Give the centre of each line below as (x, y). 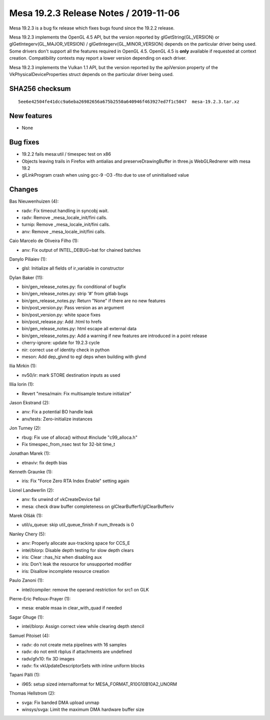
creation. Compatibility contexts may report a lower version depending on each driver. (98, 58)
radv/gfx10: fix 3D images (48, 658)
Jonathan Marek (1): (30, 453)
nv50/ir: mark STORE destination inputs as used (71, 375)
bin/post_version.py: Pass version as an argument (73, 308)
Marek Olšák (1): (26, 516)
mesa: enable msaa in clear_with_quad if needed (72, 608)
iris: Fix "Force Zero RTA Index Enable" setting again (75, 481)
